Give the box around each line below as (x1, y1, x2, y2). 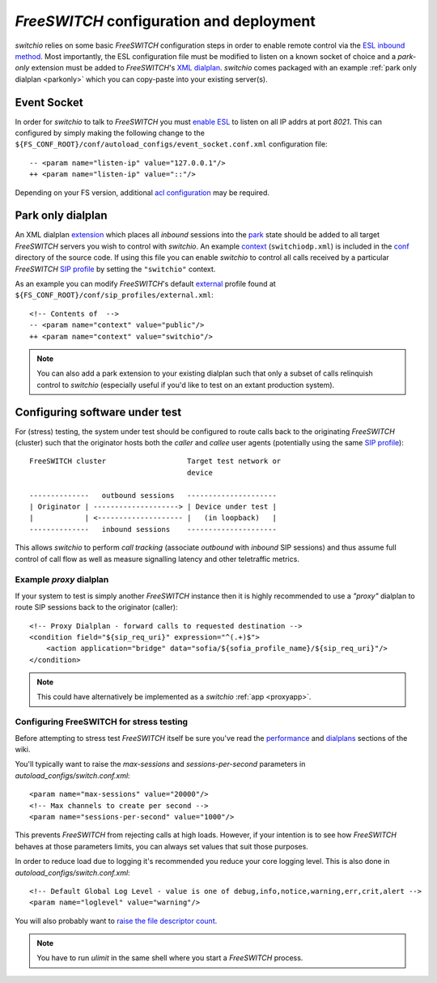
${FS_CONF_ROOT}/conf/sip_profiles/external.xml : (15, 290, 214, 300)
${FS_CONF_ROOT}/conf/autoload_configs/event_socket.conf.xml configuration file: (15, 139, 328, 149)
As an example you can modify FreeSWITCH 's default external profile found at (15, 279, 277, 289)
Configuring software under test (15, 405, 182, 419)
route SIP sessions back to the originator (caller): (15, 602, 178, 612)
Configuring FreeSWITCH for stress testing (15, 717, 189, 728)
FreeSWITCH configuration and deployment (15, 12, 316, 30)
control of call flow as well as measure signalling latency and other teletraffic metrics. (15, 554, 299, 564)
